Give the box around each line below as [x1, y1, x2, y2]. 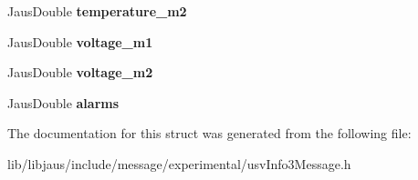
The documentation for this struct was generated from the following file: [7, 124, 412, 143]
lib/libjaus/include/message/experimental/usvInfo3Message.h [7, 154, 351, 173]
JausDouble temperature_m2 [7, 2, 187, 20]
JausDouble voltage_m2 [7, 63, 153, 82]
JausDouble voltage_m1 [7, 32, 153, 51]
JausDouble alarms [7, 93, 120, 112]
